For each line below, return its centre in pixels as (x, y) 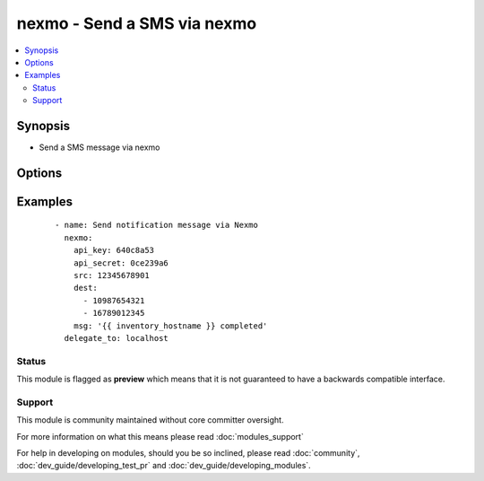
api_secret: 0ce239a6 (121, 263)
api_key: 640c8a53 (114, 250)
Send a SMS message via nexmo (99, 147)
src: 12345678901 (111, 275)
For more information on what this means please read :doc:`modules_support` (160, 436)
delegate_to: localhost (117, 338)
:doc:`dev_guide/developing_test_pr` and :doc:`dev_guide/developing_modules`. (164, 466)
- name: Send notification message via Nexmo (157, 225)
